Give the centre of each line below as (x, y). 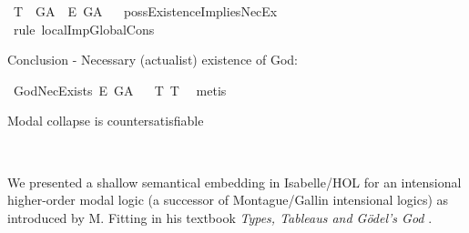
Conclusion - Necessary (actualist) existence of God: (153, 60)
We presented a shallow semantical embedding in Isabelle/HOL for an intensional (234, 182)
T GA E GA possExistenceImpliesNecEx (145, 11)
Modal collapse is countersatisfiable (106, 121)
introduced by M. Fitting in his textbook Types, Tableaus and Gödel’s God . (220, 217)
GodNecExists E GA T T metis (120, 90)
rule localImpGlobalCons (84, 29)
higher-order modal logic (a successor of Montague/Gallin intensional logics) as (228, 200)
